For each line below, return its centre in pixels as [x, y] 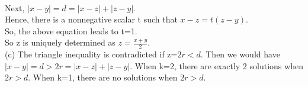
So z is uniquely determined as [60, 42]
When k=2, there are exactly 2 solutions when [219, 65]
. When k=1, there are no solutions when [103, 77]
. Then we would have [240, 54]
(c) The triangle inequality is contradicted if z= [91, 54]
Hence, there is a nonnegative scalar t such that [91, 19]
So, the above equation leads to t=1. [71, 30]
